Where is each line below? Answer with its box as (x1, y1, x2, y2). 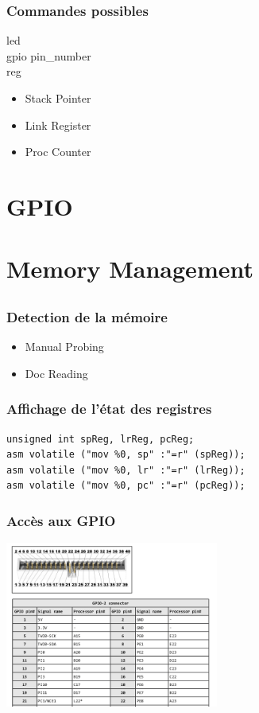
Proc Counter (25, 143, 91, 160)
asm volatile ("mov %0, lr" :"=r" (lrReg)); (6, 464, 245, 476)
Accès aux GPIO (6, 510, 116, 530)
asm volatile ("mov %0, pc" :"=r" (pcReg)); (6, 480, 245, 492)
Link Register (25, 116, 91, 133)
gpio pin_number (6, 47, 91, 64)
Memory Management (6, 252, 253, 285)
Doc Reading (25, 364, 88, 381)
